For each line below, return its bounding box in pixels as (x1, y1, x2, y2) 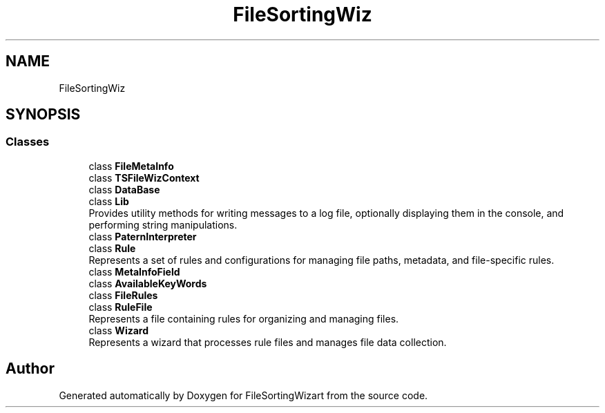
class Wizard (88, 324, 149, 336)
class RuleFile (88, 300, 153, 313)
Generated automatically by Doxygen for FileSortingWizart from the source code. (59, 389, 428, 401)
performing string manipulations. (88, 218, 238, 231)
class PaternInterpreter (88, 230, 197, 242)
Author (6, 360, 55, 378)
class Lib (88, 195, 129, 207)
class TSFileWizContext (88, 171, 200, 184)
